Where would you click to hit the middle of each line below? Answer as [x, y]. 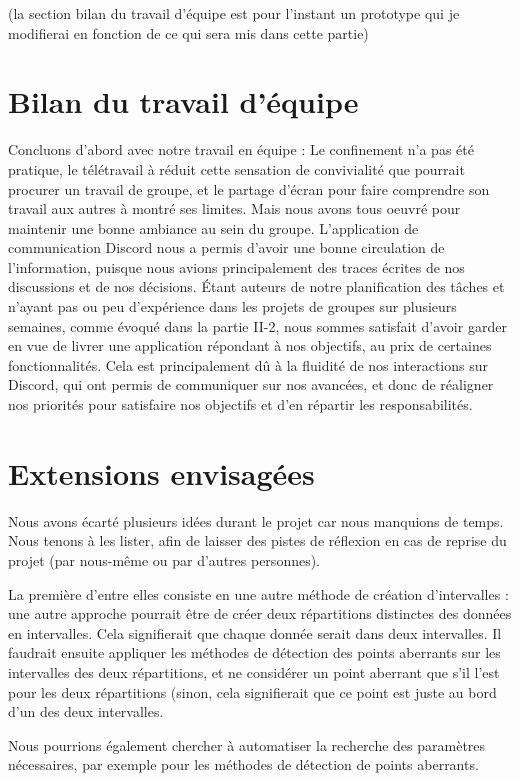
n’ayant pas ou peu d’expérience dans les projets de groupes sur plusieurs [232, 306]
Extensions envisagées [161, 472]
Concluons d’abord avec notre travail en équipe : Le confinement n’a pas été [241, 149]
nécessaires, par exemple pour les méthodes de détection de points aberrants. [243, 764]
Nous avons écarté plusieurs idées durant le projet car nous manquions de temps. [256, 520]
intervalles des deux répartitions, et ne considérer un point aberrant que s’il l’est [254, 671]
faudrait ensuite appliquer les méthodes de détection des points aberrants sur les [254, 652]
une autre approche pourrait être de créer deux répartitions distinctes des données [260, 613]
